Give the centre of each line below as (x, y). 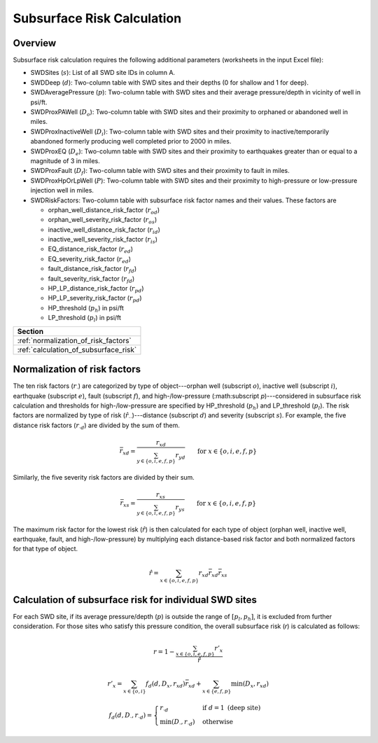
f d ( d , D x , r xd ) (166, 684)
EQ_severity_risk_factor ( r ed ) (90, 259)
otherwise (218, 722)
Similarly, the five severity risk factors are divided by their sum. (104, 477)
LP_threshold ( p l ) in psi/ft (85, 319)
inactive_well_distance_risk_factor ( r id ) (104, 230)
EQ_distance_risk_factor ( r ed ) (90, 250)
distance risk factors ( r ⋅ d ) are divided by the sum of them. (96, 426)
